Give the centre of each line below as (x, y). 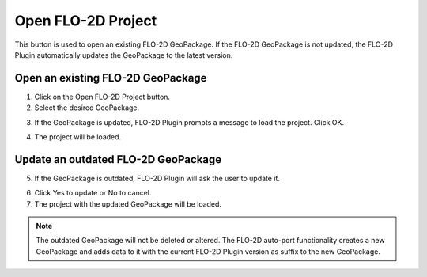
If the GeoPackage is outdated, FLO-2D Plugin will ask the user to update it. (157, 178)
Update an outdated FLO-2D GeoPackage (118, 159)
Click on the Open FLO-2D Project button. (102, 97)
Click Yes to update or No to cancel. (93, 193)
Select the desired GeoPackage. (87, 108)
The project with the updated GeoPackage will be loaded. (128, 204)
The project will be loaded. (78, 137)
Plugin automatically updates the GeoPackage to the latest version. (124, 55)
